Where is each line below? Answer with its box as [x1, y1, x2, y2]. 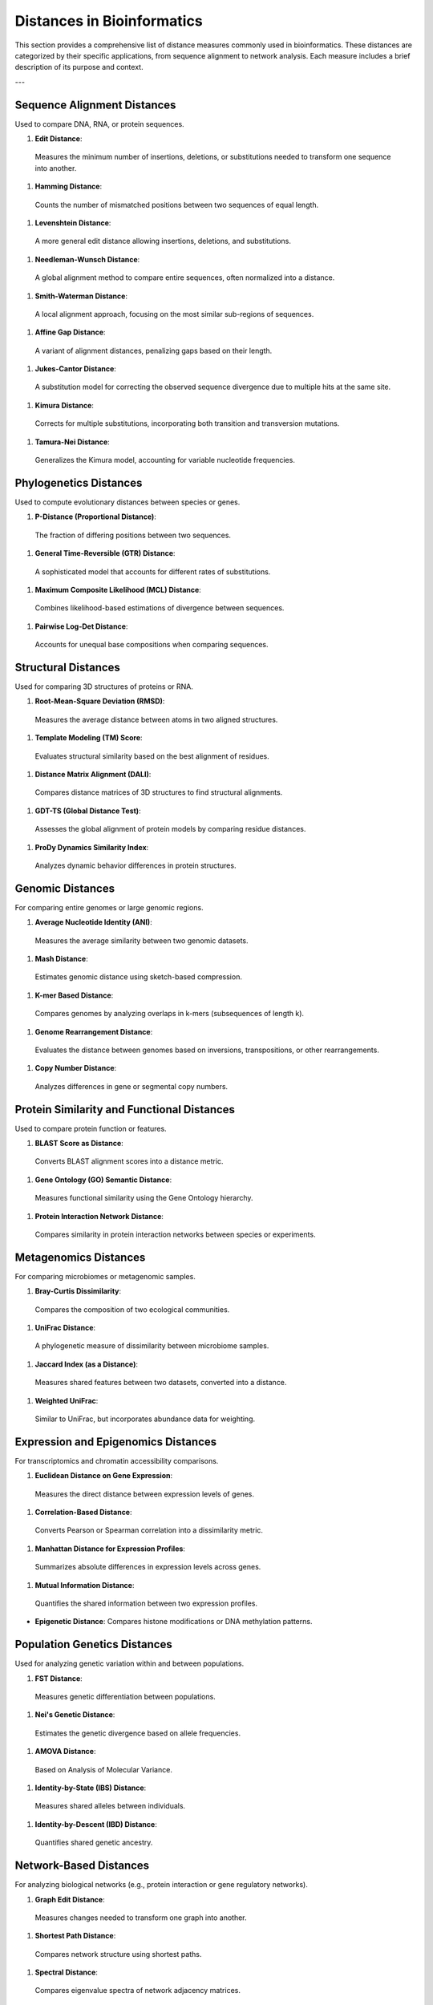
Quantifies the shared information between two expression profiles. [34, 1598, 258, 1608]
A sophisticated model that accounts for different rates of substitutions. [34, 566, 271, 577]
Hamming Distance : [34, 181, 103, 192]
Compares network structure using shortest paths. [34, 1949, 202, 1958]
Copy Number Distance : [34, 1063, 117, 1073]
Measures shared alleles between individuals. [34, 1801, 186, 1811]
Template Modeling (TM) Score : [34, 733, 144, 743]
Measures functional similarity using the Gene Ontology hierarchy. [34, 1193, 253, 1203]
